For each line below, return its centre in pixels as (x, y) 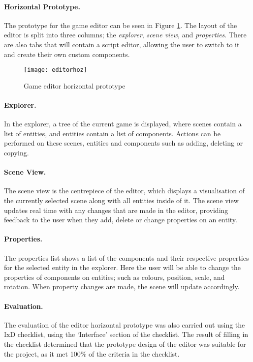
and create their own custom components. (67, 54)
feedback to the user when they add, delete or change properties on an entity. (121, 220)
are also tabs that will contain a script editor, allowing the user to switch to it (122, 44)
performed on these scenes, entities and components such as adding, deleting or (124, 143)
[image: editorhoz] (55, 70)
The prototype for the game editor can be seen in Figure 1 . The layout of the (121, 25)
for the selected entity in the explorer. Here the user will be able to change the (122, 267)
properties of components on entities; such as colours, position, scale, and (114, 277)
